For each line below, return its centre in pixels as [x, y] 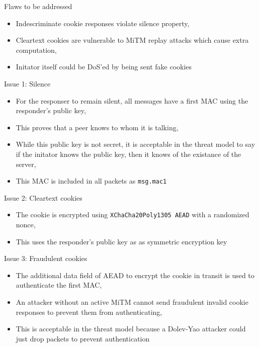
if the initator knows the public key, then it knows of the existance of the [128, 154]
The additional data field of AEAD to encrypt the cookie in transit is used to [135, 275]
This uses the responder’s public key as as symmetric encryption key [121, 241]
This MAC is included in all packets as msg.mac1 [91, 181]
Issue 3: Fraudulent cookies [46, 258]
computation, [36, 50]
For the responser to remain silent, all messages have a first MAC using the [132, 100]
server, [26, 164]
